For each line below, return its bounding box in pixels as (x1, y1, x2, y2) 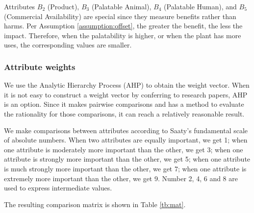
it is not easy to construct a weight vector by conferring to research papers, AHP (4, 89, 248, 99)
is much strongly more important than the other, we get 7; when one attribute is (4, 163, 247, 173)
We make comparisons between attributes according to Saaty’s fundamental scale (4, 125, 248, 135)
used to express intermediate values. (4, 183, 112, 193)
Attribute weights (4, 60, 76, 72)
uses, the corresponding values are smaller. (4, 40, 132, 50)
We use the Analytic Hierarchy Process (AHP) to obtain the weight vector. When (4, 80, 250, 90)
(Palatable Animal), (91, 1, 152, 11)
